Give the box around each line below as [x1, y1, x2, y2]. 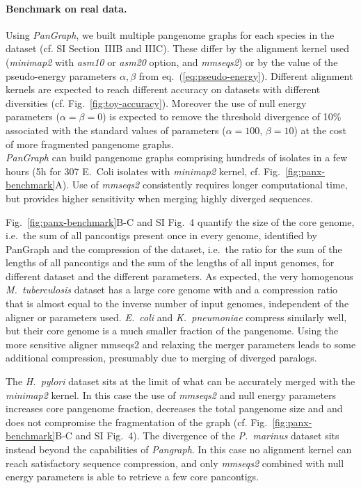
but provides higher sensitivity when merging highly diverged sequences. [6, 190, 313, 205]
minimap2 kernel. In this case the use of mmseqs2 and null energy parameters [6, 387, 337, 402]
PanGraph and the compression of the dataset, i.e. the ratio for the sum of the [6, 241, 342, 256]
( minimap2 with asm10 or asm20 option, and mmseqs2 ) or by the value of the [6, 54, 338, 69]
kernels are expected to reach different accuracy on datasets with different [6, 82, 321, 97]
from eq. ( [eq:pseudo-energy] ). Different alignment [138, 68, 353, 83]
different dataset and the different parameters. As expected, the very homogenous [6, 268, 353, 283]
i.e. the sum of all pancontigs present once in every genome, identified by [6, 228, 317, 243]
